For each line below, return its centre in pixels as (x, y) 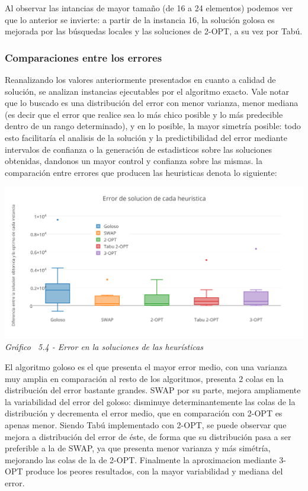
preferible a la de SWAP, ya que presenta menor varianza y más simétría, (138, 448)
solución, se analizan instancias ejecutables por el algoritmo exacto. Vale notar (147, 91)
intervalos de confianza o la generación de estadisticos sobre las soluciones (139, 149)
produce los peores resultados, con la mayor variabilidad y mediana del (154, 471)
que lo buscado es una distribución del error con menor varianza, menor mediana (152, 103)
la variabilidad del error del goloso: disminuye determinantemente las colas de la (150, 401)
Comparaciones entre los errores (84, 57)
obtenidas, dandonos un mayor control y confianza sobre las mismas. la (134, 161)
